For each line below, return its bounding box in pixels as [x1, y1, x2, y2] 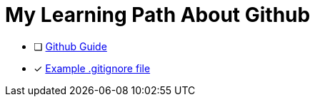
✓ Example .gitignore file [34, 62, 151, 74]
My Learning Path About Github [5, 3, 311, 27]
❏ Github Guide [34, 40, 107, 52]
